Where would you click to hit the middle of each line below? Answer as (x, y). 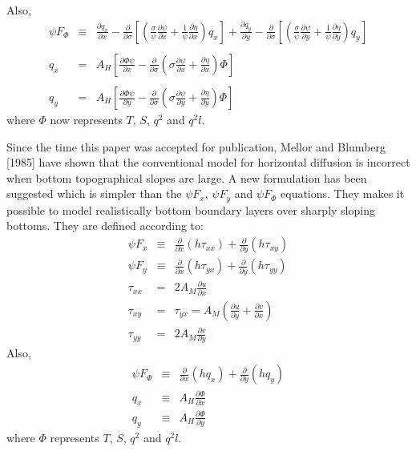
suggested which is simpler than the (94, 193)
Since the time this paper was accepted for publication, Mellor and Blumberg (196, 146)
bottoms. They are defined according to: (105, 225)
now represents (86, 120)
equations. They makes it (343, 193)
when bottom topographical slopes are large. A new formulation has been (187, 177)
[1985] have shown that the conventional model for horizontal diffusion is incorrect (208, 162)
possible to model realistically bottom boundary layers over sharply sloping (191, 209)
